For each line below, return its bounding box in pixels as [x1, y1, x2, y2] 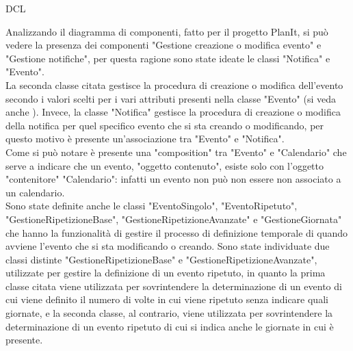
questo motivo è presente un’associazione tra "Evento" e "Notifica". [5, 131, 285, 146]
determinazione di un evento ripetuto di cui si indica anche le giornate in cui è [5, 319, 334, 333]
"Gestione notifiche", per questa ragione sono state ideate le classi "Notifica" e [5, 51, 330, 65]
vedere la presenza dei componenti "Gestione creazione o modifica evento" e [5, 38, 322, 52]
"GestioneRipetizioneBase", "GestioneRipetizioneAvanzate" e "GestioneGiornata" [5, 211, 342, 226]
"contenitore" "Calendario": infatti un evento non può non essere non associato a [5, 172, 341, 186]
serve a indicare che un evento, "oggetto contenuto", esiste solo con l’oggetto [5, 158, 324, 172]
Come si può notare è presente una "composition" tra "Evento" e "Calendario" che [5, 144, 347, 159]
